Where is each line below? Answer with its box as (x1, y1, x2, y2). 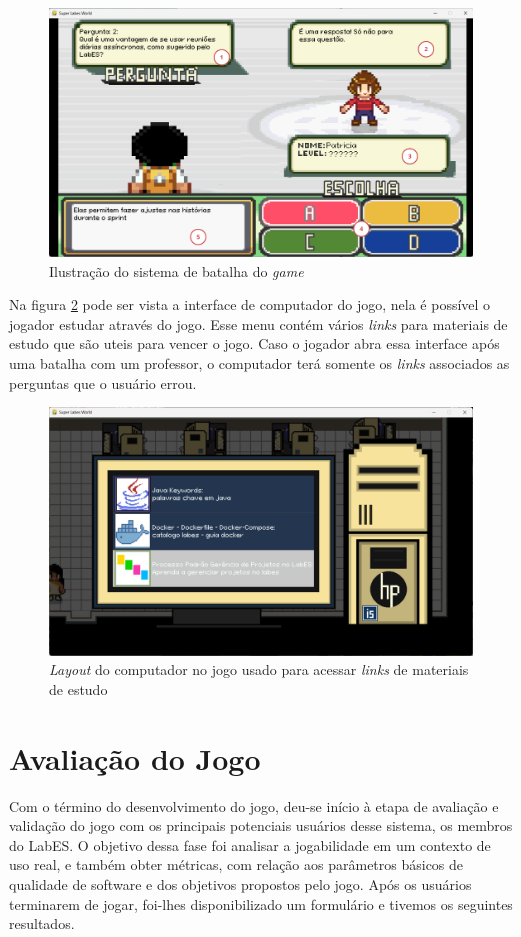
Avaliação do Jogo (9, 737, 261, 778)
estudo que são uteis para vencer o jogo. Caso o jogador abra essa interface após (9, 333, 500, 354)
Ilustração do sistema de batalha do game (49, 260, 304, 281)
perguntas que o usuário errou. (9, 372, 197, 393)
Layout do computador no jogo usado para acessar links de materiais (49, 659, 469, 680)
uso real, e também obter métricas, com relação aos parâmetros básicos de (9, 854, 464, 875)
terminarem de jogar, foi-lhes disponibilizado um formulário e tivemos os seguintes (9, 893, 513, 914)
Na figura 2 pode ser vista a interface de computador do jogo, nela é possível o (9, 294, 491, 315)
